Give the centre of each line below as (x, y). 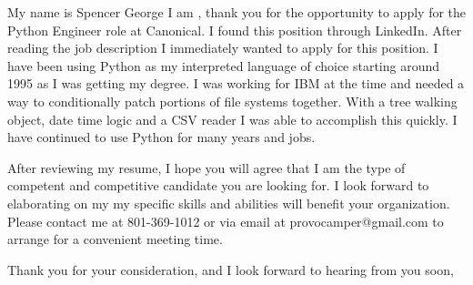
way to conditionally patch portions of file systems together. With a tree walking (232, 101)
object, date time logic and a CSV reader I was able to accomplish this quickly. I (232, 119)
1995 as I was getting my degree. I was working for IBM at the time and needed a (236, 83)
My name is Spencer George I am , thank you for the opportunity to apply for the (237, 12)
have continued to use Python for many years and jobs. (161, 137)
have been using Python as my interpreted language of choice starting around (224, 65)
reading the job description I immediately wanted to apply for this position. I (223, 48)
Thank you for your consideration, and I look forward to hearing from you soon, (231, 269)
